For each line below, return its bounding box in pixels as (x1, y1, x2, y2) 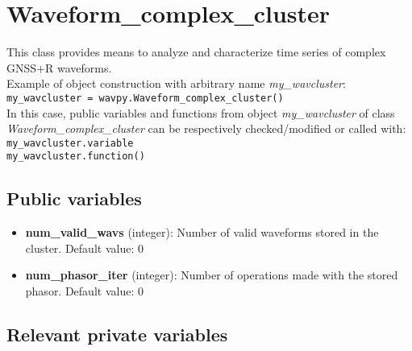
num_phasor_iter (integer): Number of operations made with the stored (25, 266, 398, 283)
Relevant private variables (6, 322, 228, 347)
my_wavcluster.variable (6, 137, 134, 149)
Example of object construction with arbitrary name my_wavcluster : (6, 75, 346, 92)
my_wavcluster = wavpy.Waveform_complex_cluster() (6, 92, 284, 104)
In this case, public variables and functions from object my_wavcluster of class (6, 104, 395, 121)
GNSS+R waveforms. (6, 59, 112, 76)
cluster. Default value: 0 (25, 239, 144, 256)
